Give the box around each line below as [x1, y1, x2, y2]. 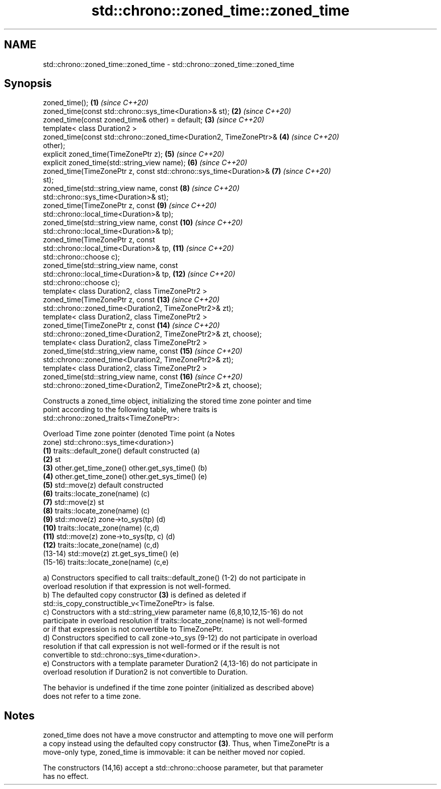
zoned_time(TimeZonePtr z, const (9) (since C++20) [43, 201, 217, 210]
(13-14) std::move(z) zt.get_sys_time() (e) [43, 549, 179, 558]
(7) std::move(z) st [43, 498, 104, 507]
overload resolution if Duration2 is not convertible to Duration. [43, 668, 248, 677]
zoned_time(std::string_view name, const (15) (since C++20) [43, 347, 243, 356]
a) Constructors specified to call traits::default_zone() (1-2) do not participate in [43, 573, 306, 582]
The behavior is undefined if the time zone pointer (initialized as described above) [43, 683, 314, 692]
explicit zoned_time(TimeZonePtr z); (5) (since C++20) [43, 150, 225, 159]
